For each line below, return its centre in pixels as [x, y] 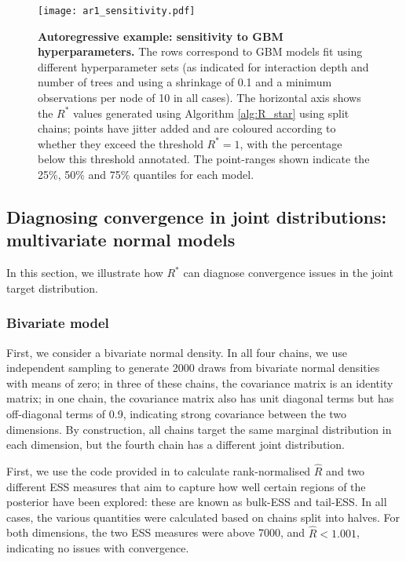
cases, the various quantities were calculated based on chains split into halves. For [203, 517]
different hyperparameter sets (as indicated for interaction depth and [203, 66]
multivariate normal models [121, 240]
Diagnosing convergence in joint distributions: [197, 216]
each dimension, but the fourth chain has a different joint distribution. [176, 444]
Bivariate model [58, 323]
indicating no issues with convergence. [98, 548]
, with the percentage [291, 143]
